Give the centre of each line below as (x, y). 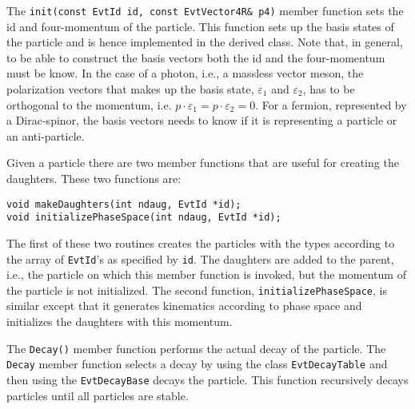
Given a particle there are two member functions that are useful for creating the (203, 163)
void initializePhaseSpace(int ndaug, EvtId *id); (144, 218)
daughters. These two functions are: (94, 178)
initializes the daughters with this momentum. (120, 321)
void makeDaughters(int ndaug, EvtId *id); (124, 204)
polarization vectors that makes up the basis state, (130, 89)
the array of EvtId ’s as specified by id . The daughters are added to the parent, (200, 258)
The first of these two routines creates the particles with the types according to (201, 242)
